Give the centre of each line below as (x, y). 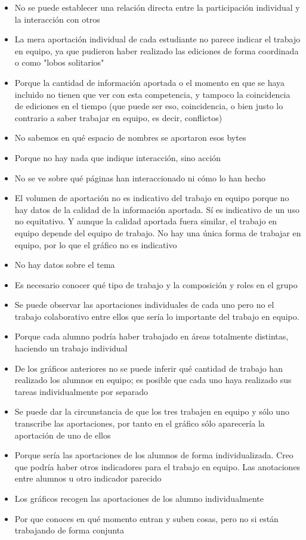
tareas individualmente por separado (81, 391)
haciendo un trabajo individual (71, 348)
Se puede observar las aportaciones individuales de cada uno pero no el (144, 305)
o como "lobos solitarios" (59, 62)
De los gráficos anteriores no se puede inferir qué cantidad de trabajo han (149, 368)
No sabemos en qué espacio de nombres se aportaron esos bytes (130, 138)
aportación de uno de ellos (63, 435)
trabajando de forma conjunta (69, 530)
